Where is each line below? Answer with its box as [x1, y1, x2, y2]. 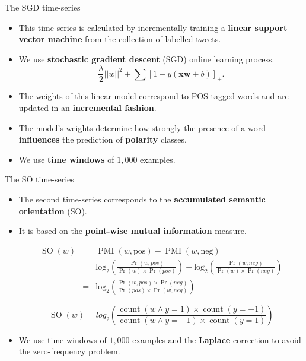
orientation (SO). [18, 204, 87, 217]
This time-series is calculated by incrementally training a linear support [18, 21, 288, 33]
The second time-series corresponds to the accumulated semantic [18, 193, 266, 205]
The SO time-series [5, 173, 74, 185]
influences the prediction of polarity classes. [18, 133, 187, 145]
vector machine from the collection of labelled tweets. [18, 33, 221, 45]
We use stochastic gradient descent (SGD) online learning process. [18, 52, 275, 65]
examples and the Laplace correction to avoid [132, 333, 301, 346]
